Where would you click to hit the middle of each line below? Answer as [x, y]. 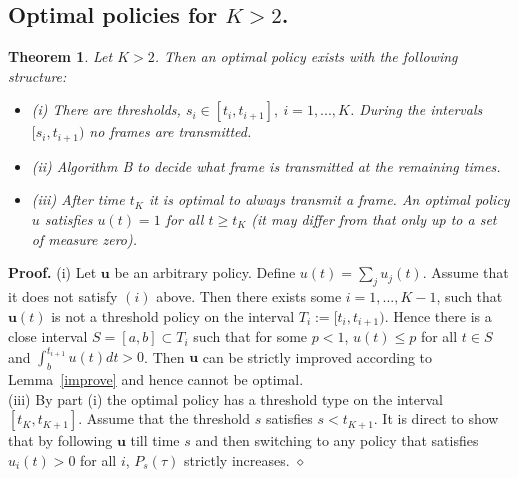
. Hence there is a [438, 315]
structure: [37, 75]
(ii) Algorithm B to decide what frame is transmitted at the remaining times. [266, 165]
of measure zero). [84, 238]
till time [155, 440]
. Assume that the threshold [164, 418]
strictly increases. [236, 459]
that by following [60, 440]
